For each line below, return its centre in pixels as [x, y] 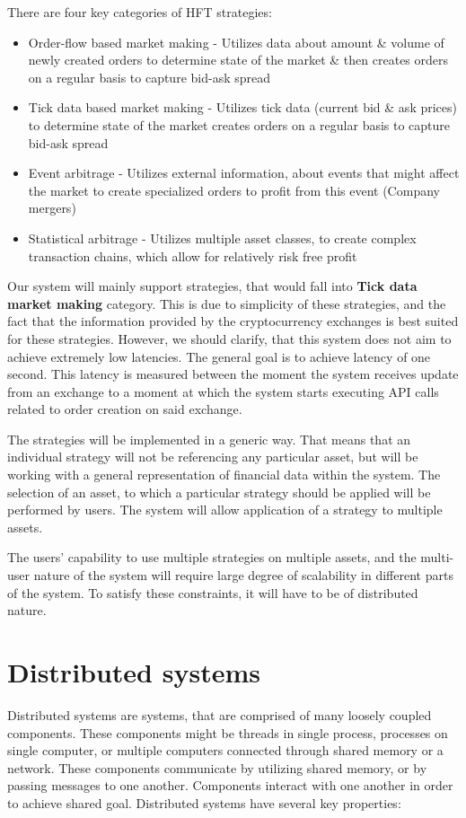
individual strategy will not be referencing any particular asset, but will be [213, 457]
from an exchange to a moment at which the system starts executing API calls [223, 391]
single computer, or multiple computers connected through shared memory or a [225, 750]
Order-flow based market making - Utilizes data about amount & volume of [236, 42]
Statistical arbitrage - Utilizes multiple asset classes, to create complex [222, 237]
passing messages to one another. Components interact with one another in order [230, 785]
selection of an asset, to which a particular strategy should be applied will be [219, 492]
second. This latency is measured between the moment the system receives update [233, 374]
